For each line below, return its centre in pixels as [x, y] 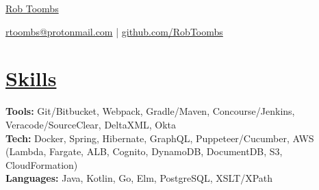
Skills [31, 78]
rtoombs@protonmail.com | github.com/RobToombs [114, 31]
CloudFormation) [42, 164]
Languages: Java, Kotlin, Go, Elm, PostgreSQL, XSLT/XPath [139, 178]
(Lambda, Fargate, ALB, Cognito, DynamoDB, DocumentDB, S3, [144, 151]
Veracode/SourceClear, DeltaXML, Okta [91, 124]
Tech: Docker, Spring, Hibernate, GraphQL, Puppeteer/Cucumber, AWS [160, 138]
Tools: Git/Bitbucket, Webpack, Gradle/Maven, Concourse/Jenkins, [150, 111]
